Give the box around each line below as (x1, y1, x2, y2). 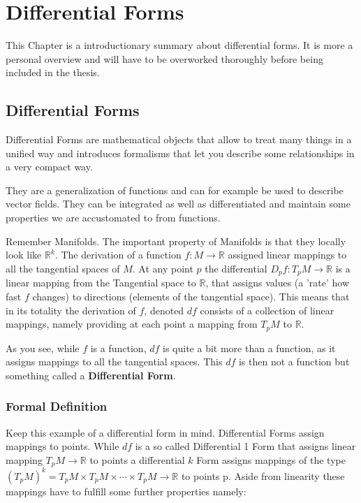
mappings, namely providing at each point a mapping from (6, 316, 258, 331)
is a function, (90, 340, 147, 355)
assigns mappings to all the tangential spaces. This (6, 354, 223, 369)
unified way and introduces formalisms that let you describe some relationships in (6, 145, 355, 160)
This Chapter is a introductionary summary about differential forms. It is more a (6, 38, 353, 52)
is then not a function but (238, 354, 350, 369)
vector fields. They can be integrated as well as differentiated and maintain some (6, 196, 351, 211)
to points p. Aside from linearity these (181, 468, 345, 483)
